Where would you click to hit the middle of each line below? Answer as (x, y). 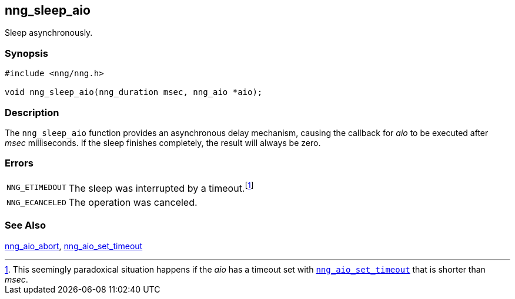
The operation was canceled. (133, 202)
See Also (25, 225)
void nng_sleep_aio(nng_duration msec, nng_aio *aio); (134, 92)
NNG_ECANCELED (36, 202)
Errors (19, 163)
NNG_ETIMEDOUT (36, 187)
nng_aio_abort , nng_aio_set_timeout (74, 246)
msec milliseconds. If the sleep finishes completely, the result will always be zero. (163, 142)
